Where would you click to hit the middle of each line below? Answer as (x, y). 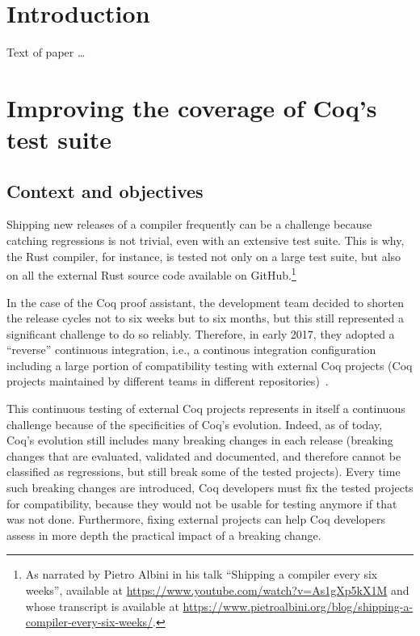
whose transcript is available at (102, 606)
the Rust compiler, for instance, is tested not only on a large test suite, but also (204, 256)
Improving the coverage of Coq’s (192, 107)
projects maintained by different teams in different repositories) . (168, 381)
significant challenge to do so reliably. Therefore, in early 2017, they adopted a (201, 333)
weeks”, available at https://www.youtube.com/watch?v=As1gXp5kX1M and (217, 590)
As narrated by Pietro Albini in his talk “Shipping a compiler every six (202, 574)
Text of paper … (46, 52)
